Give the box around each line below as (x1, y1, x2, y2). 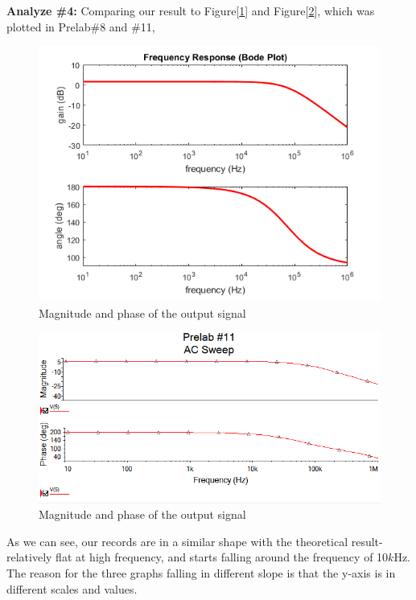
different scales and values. (6, 580, 138, 597)
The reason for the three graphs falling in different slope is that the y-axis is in (6, 565, 396, 582)
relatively (6, 549, 52, 565)
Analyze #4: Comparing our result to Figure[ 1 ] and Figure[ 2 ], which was (6, 2, 375, 18)
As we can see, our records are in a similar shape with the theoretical (6, 532, 348, 549)
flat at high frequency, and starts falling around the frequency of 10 (56, 549, 389, 565)
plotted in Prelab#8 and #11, (6, 18, 155, 35)
